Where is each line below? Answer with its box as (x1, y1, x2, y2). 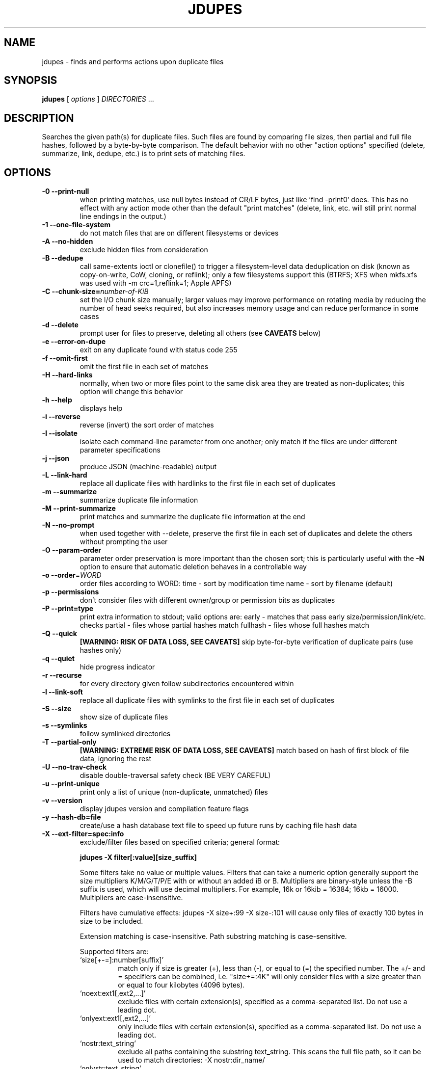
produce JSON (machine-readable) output (80, 462, 217, 471)
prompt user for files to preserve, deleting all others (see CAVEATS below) (80, 329, 321, 338)
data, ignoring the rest (80, 754, 152, 763)
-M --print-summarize (42, 504, 116, 513)
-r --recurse (42, 671, 82, 680)
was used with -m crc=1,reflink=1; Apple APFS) (80, 279, 232, 288)
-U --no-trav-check (42, 763, 107, 772)
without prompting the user (80, 537, 168, 546)
